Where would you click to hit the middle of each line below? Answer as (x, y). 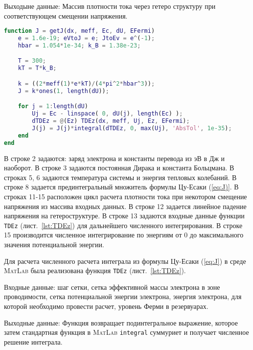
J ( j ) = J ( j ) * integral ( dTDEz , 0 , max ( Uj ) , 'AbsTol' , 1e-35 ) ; (132, 128)
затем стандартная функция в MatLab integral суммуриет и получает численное (126, 332)
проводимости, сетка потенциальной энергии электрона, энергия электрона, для (123, 296)
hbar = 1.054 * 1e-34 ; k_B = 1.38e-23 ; (79, 45)
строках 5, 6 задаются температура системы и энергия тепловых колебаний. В (120, 177)
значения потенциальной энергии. (54, 244)
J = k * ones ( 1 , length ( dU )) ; (63, 91)
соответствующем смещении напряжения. (66, 15)
